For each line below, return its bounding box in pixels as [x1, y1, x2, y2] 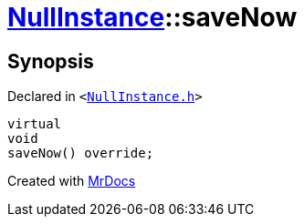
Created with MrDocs [7, 173, 136, 189]
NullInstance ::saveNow [7, 2, 298, 33]
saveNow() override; [7, 146, 154, 161]
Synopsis [7, 49, 94, 73]
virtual [7, 117, 62, 132]
